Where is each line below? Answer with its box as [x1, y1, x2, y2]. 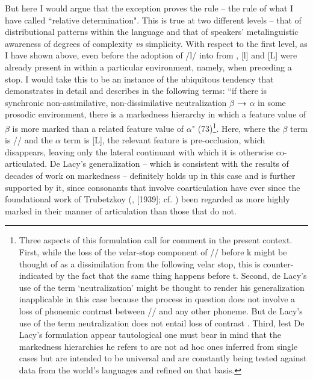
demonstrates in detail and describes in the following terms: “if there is [5, 84, 267, 97]
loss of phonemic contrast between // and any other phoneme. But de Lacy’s [19, 304, 303, 317]
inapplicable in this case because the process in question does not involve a [19, 293, 296, 305]
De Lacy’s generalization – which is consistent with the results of [49, 157, 289, 170]
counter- [263, 257, 294, 270]
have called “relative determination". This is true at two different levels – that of [5, 13, 302, 26]
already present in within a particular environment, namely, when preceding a [5, 60, 292, 73]
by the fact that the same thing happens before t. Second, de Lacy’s [55, 269, 307, 282]
